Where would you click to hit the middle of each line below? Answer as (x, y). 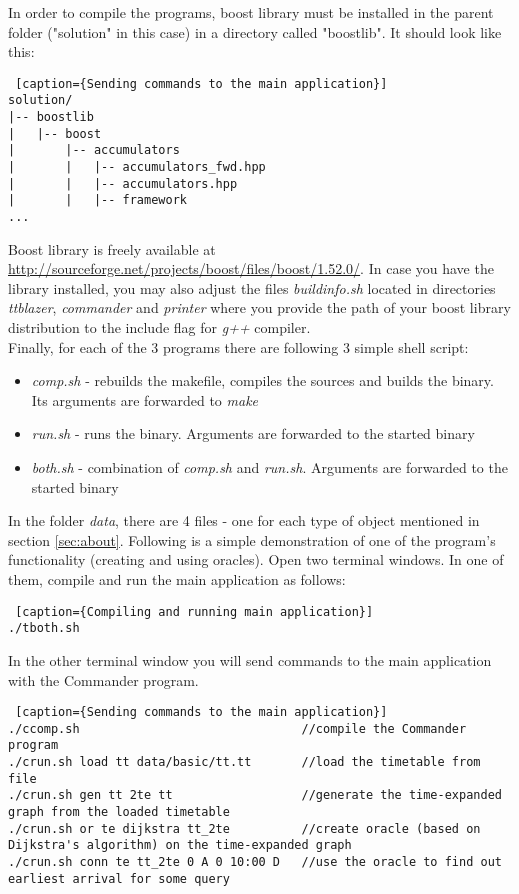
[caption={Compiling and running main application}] (194, 611)
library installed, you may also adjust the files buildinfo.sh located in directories (252, 287)
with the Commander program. (103, 679)
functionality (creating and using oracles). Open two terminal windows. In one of (256, 559)
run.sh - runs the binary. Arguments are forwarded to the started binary (253, 433)
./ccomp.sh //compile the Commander (237, 728)
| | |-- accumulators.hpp (123, 183)
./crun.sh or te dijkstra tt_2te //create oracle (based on (244, 828)
